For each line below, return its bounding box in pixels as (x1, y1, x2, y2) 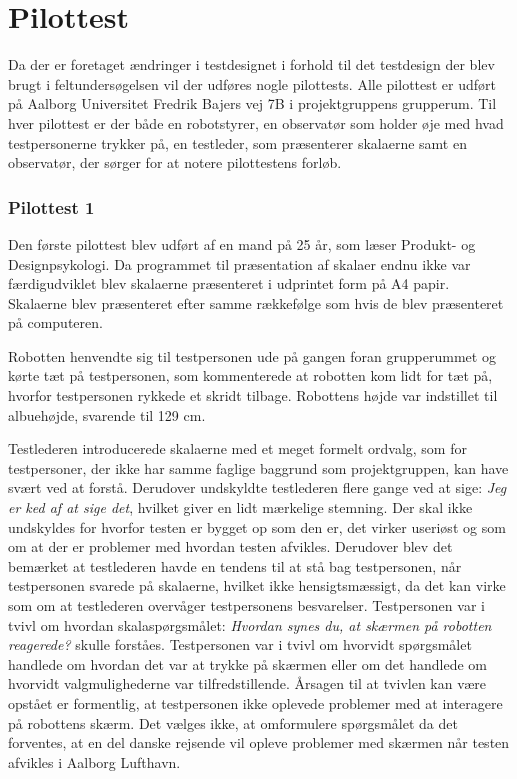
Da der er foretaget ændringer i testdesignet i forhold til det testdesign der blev (8, 54, 495, 75)
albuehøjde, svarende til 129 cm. (8, 404, 206, 425)
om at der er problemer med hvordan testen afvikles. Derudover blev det (8, 536, 453, 557)
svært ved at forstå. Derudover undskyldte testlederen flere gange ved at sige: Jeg (8, 477, 507, 498)
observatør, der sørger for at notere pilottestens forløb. (8, 152, 342, 173)
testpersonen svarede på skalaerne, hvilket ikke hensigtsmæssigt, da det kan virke (8, 575, 506, 596)
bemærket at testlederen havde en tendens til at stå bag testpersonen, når (8, 555, 462, 576)
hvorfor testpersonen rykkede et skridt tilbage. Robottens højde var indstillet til (8, 385, 498, 406)
